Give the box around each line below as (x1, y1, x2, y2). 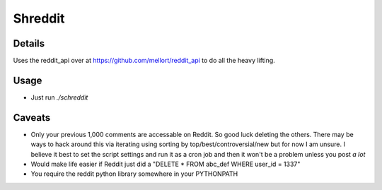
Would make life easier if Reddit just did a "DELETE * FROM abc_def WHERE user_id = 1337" (30, 160, 301, 169)
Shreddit (13, 11, 65, 26)
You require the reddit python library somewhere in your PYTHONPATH (30, 170, 238, 178)
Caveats (13, 112, 51, 124)
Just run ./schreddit (30, 93, 88, 102)
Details (13, 37, 45, 49)
